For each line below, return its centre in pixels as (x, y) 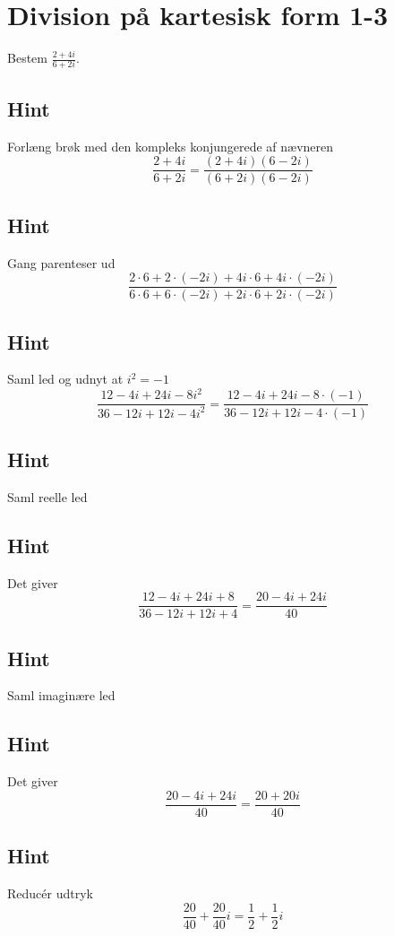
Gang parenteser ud (61, 262)
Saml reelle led (47, 496)
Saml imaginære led (61, 695)
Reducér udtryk (50, 893)
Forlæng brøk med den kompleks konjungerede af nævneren (171, 146)
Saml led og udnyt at (65, 379)
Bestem (27, 58)
